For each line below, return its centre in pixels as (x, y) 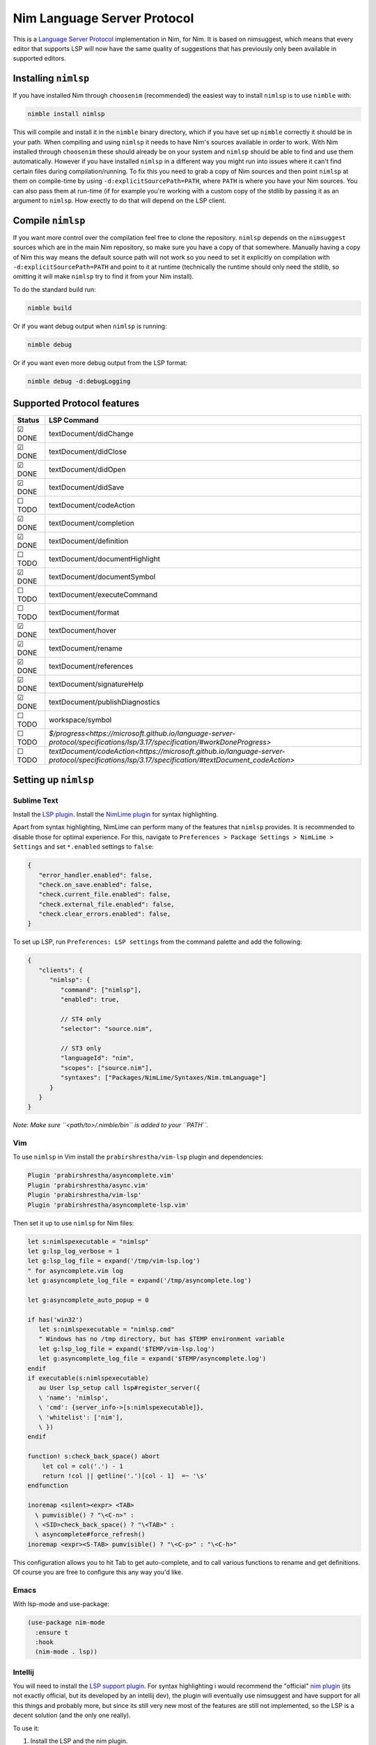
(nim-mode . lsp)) (66, 1652)
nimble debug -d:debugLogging (79, 381)
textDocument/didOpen (87, 470)
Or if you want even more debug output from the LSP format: (100, 362)
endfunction (48, 1486)
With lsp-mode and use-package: (61, 1604)
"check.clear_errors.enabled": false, (105, 914)
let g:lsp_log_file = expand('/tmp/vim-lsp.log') (114, 1261)
